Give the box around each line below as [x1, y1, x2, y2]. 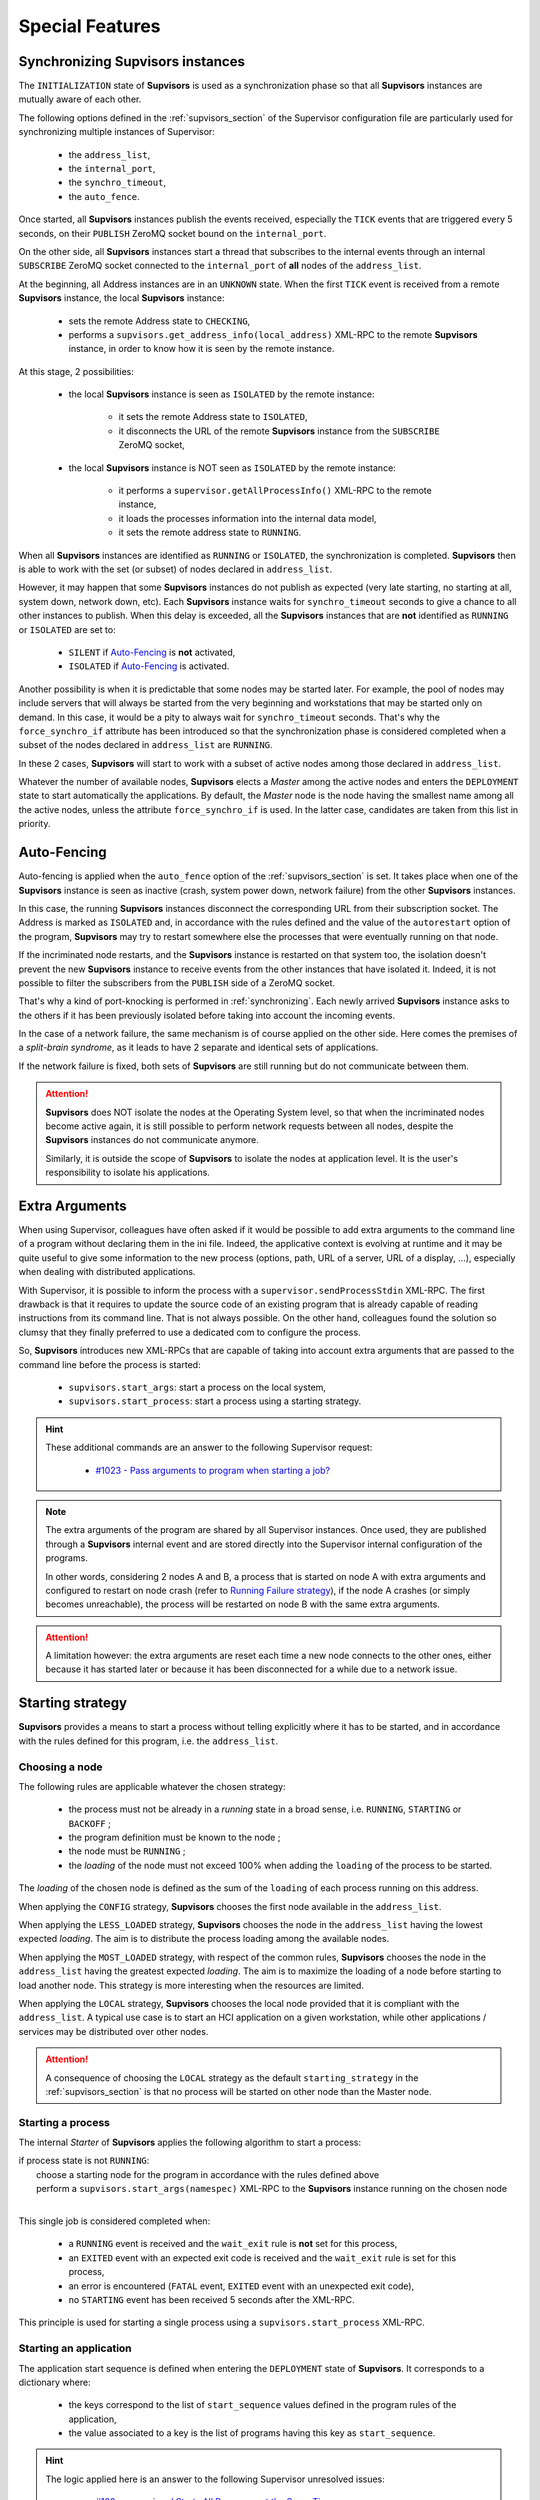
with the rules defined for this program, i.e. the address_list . [18, 1735, 279, 1747]
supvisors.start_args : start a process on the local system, [68, 1381, 327, 1393]
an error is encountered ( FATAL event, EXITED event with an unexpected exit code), [68, 2280, 415, 2292]
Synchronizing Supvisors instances [18, 53, 245, 70]
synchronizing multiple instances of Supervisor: [18, 126, 215, 138]
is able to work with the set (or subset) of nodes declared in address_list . [18, 563, 333, 575]
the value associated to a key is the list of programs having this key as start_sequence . [68, 2427, 436, 2439]
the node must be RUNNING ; [68, 1845, 186, 1857]
